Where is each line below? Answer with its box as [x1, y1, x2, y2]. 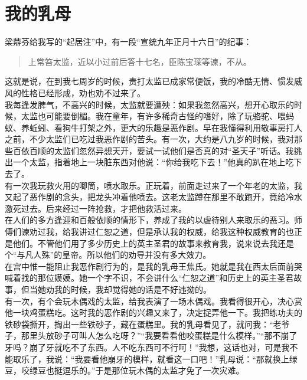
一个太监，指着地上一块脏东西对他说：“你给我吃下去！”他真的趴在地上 [12, 156, 286, 168]
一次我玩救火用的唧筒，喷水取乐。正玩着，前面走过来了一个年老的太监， [12, 179, 294, 191]
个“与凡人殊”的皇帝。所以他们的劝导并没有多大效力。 [5, 248, 211, 261]
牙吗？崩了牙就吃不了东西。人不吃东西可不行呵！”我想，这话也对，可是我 [5, 340, 290, 353]
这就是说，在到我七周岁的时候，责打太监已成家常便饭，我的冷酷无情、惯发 [5, 75, 294, 87]
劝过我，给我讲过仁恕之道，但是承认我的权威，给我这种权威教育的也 [29, 225, 294, 238]
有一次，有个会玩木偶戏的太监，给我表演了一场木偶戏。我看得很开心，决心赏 [5, 294, 302, 307]
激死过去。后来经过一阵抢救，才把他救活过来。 [5, 202, 187, 214]
